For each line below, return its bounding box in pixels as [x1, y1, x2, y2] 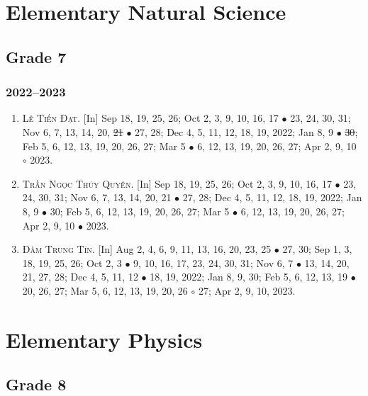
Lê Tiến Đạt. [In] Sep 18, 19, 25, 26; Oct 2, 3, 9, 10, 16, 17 [22, 111, 279, 125]
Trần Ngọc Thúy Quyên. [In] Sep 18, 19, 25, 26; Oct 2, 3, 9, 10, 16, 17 [22, 176, 332, 191]
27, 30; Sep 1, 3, [282, 242, 352, 256]
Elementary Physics [6, 324, 203, 353]
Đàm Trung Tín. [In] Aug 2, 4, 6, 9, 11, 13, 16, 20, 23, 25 [22, 242, 272, 256]
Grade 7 [6, 45, 67, 67]
